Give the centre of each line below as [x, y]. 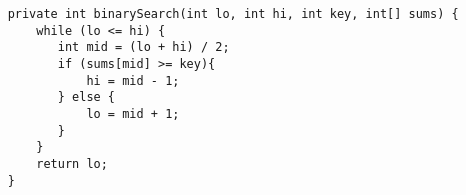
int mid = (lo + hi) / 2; [143, 47]
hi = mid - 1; [133, 80]
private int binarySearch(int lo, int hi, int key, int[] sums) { [233, 14]
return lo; [72, 163]
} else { [86, 97]
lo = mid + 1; [133, 113]
